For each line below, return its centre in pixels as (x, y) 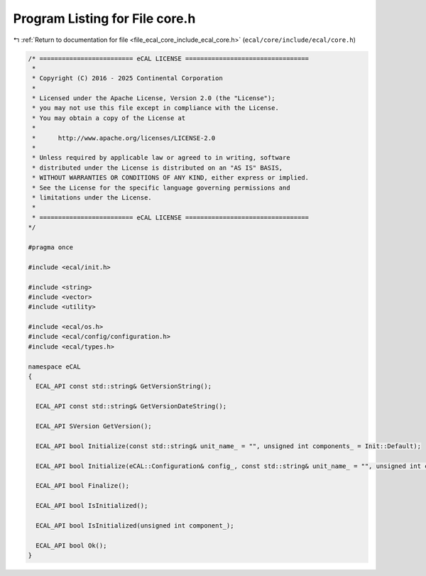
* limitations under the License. (92, 198)
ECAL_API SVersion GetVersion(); (94, 426)
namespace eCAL (54, 366)
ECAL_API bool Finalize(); (83, 486)
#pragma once (51, 247)
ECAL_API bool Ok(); (71, 545)
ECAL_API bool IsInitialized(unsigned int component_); (135, 525)
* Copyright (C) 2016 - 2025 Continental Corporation (127, 78)
